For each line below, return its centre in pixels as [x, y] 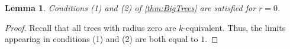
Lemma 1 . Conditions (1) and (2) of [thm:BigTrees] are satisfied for [130, 8]
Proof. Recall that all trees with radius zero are [91, 27]
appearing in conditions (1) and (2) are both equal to [101, 39]
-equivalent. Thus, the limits [234, 27]
